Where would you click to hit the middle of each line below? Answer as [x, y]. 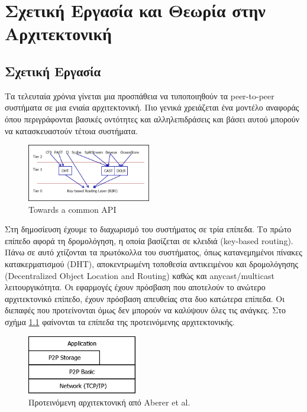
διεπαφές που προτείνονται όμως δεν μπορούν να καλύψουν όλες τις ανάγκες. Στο [145, 310]
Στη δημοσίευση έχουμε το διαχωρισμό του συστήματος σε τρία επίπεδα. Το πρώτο [148, 229]
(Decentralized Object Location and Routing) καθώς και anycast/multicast [140, 275]
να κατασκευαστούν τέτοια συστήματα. [71, 130]
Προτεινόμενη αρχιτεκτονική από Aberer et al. [109, 402]
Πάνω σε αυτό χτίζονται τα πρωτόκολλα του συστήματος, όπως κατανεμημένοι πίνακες [153, 252]
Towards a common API [72, 209]
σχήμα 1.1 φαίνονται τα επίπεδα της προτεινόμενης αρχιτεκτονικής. [120, 321]
